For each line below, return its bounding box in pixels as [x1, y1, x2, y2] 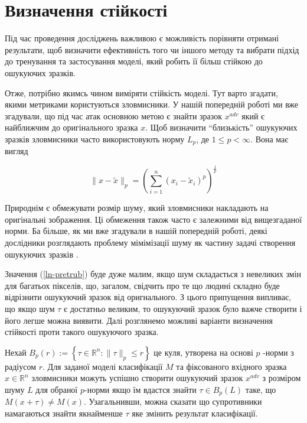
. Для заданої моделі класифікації [43, 360, 163, 372]
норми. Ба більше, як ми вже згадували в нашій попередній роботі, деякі [5, 224, 267, 237]
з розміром [262, 372, 301, 384]
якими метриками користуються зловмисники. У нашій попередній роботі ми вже [5, 98, 299, 110]
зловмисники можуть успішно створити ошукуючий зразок [31, 372, 243, 384]
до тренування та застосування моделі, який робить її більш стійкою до [5, 55, 263, 67]
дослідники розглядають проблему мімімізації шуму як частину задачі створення [5, 236, 296, 249]
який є [241, 109, 265, 122]
